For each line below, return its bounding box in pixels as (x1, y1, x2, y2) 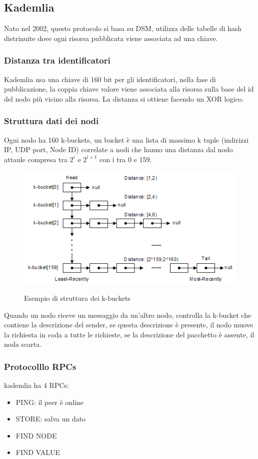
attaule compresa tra (4, 154, 67, 164)
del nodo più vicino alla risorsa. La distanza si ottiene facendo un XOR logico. (4, 93, 244, 104)
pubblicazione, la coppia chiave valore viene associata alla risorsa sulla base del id (4, 84, 254, 94)
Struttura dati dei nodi (4, 115, 99, 127)
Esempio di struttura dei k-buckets (24, 292, 130, 303)
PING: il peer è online (15, 396, 84, 407)
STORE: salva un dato (15, 413, 86, 424)
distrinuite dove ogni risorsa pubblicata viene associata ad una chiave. (4, 33, 218, 43)
